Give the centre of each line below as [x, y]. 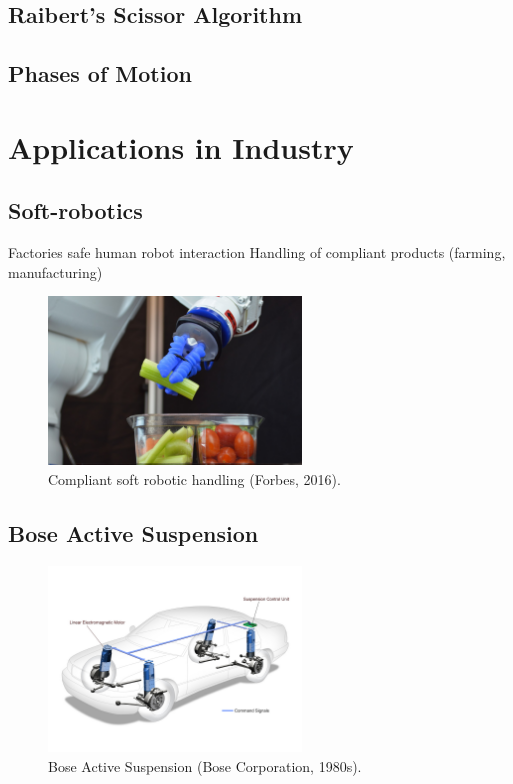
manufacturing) [55, 271]
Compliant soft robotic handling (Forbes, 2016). [194, 478]
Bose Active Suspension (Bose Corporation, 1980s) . [205, 766]
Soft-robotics [75, 210]
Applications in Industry [181, 146]
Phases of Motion [100, 73]
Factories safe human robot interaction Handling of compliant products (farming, [257, 252]
